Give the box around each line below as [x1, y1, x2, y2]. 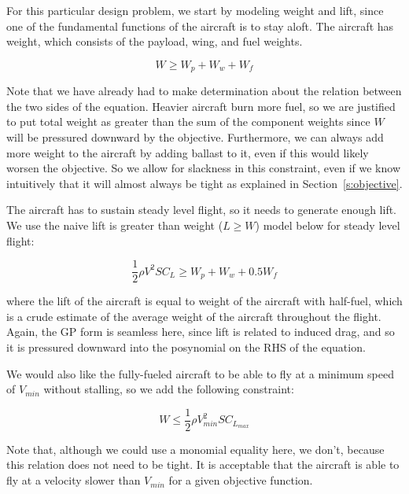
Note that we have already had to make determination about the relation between [6, 83, 402, 99]
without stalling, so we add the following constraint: [43, 381, 294, 397]
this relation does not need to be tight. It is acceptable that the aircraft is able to [6, 456, 400, 473]
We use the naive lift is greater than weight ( [6, 216, 223, 233]
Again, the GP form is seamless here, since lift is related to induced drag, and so [6, 323, 395, 340]
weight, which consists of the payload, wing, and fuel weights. [6, 33, 303, 50]
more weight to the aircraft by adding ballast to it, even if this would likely [6, 144, 369, 160]
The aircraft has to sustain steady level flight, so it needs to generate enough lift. [6, 201, 397, 218]
